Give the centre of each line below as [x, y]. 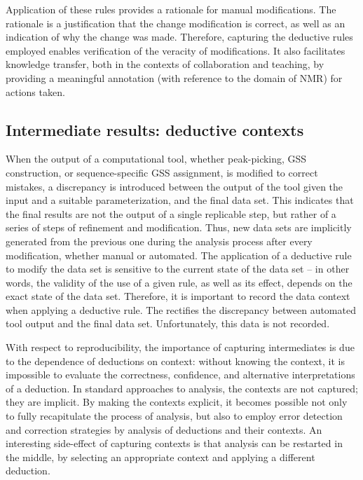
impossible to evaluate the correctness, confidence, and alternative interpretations [180, 375]
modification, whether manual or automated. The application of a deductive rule [179, 255]
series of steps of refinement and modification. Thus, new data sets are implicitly [179, 227]
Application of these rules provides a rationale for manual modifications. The [171, 9]
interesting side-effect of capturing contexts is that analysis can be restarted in [174, 443]
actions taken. [35, 91]
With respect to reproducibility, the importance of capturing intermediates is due [180, 347]
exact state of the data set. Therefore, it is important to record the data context [178, 296]
